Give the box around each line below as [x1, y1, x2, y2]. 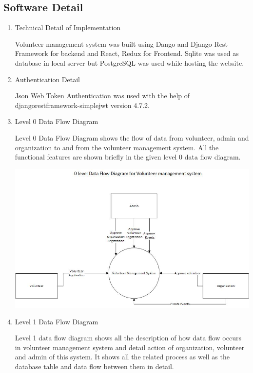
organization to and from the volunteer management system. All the [15, 142, 219, 152]
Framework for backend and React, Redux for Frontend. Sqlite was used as [15, 48, 239, 58]
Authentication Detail [15, 74, 80, 84]
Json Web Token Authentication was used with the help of [15, 90, 190, 101]
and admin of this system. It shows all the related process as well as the [15, 352, 230, 362]
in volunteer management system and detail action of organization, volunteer [15, 342, 245, 352]
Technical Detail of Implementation [15, 22, 121, 33]
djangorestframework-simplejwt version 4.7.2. [15, 100, 150, 110]
